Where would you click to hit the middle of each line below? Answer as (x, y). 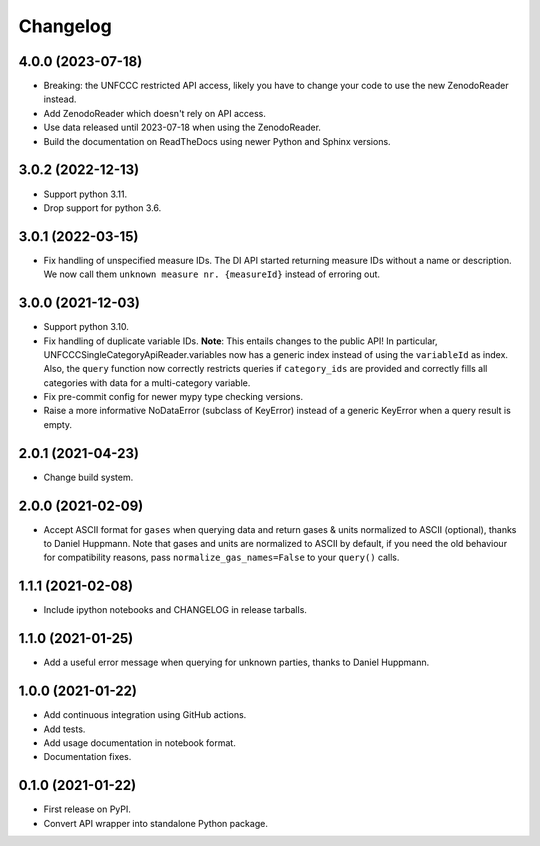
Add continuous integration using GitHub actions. (145, 715)
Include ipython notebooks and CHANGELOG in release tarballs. (175, 610)
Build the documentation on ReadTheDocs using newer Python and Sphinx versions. (217, 141)
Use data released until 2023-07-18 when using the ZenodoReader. (182, 127)
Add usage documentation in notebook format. (140, 742)
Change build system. (88, 477)
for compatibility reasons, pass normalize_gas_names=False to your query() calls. (221, 557)
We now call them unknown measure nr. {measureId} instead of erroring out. (211, 274)
